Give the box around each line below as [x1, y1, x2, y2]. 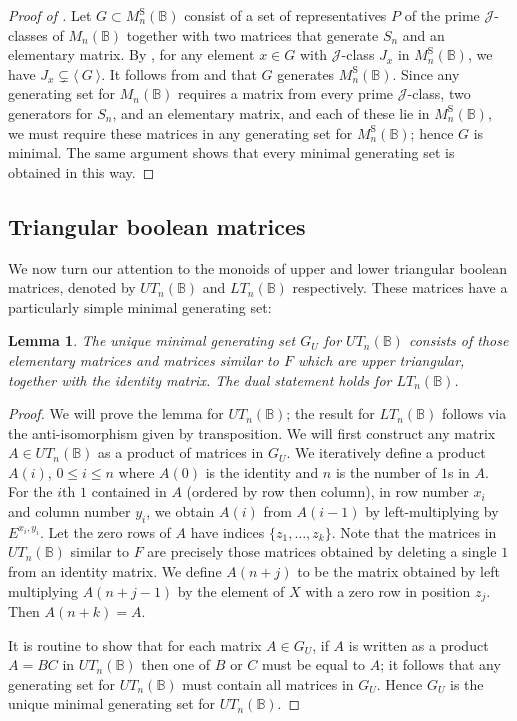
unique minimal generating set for [8, 693, 216, 714]
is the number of [335, 461, 437, 482]
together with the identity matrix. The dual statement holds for [8, 369, 392, 390]
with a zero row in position [305, 580, 471, 601]
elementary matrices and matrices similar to [8, 349, 279, 370]
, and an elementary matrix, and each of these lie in [112, 102, 430, 123]
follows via [441, 403, 507, 424]
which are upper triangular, [297, 349, 465, 370]
